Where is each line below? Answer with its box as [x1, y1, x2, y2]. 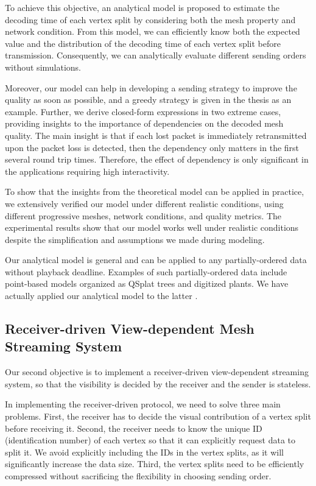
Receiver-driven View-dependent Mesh [5, 319, 255, 338]
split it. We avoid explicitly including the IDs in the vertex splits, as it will [5, 445, 284, 458]
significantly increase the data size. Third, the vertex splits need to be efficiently [5, 457, 304, 470]
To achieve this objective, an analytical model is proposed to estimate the [5, 1, 280, 13]
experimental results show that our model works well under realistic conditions [5, 221, 299, 234]
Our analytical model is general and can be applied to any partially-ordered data [5, 253, 307, 266]
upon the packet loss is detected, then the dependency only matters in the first [5, 141, 300, 153]
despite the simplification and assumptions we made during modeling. [5, 233, 265, 245]
